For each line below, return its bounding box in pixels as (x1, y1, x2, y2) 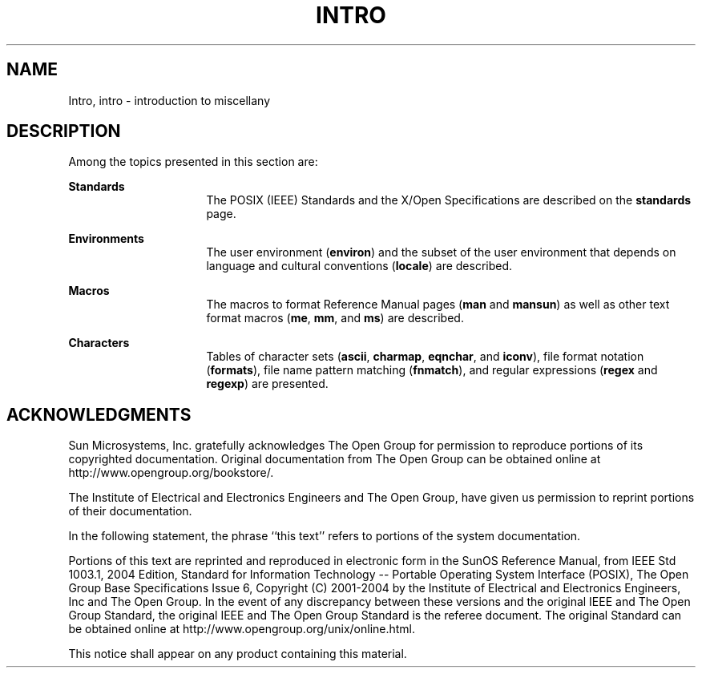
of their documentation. (68, 504, 192, 519)
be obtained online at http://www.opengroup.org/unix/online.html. (68, 622, 416, 636)
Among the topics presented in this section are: (68, 155, 318, 169)
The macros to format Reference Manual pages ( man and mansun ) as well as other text (206, 297, 670, 312)
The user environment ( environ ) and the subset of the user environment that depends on (206, 245, 676, 260)
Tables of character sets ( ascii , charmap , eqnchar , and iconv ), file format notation (206, 349, 644, 364)
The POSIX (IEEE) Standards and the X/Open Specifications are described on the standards (206, 193, 692, 208)
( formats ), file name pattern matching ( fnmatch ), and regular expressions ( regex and (206, 363, 658, 377)
